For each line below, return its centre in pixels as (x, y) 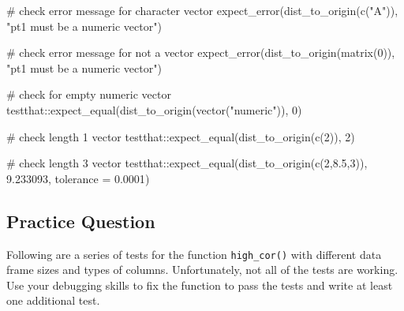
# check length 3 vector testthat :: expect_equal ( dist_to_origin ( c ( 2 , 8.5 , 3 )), (187, 163)
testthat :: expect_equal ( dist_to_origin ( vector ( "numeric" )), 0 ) (154, 109)
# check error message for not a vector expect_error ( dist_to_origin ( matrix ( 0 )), (201, 52)
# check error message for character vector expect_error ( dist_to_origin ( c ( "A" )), (202, 10)
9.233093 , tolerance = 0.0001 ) (78, 178)
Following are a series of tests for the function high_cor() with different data (194, 254)
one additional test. (53, 300)
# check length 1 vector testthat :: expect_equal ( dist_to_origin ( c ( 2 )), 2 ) (181, 136)
